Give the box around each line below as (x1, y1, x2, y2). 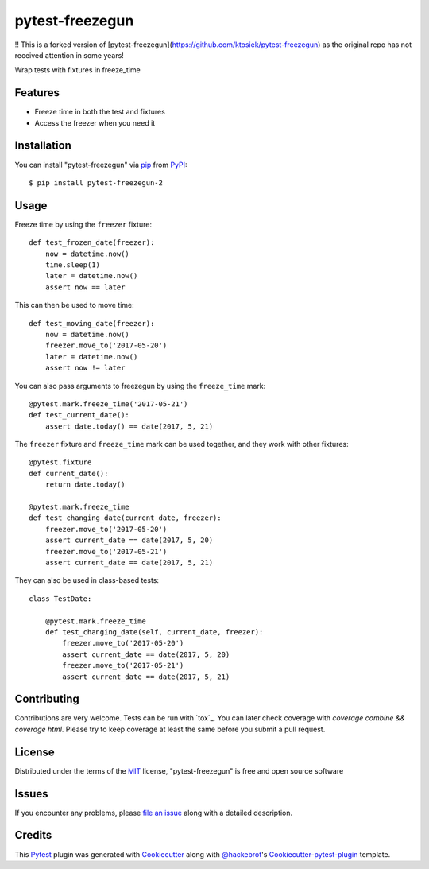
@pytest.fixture (29, 458, 92, 467)
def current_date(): (29, 469, 109, 478)
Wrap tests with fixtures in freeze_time (14, 65, 141, 75)
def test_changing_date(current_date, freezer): (29, 514, 222, 522)
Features (14, 86, 60, 99)
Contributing (14, 692, 79, 706)
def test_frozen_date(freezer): (29, 239, 155, 247)
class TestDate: (29, 594, 92, 603)
